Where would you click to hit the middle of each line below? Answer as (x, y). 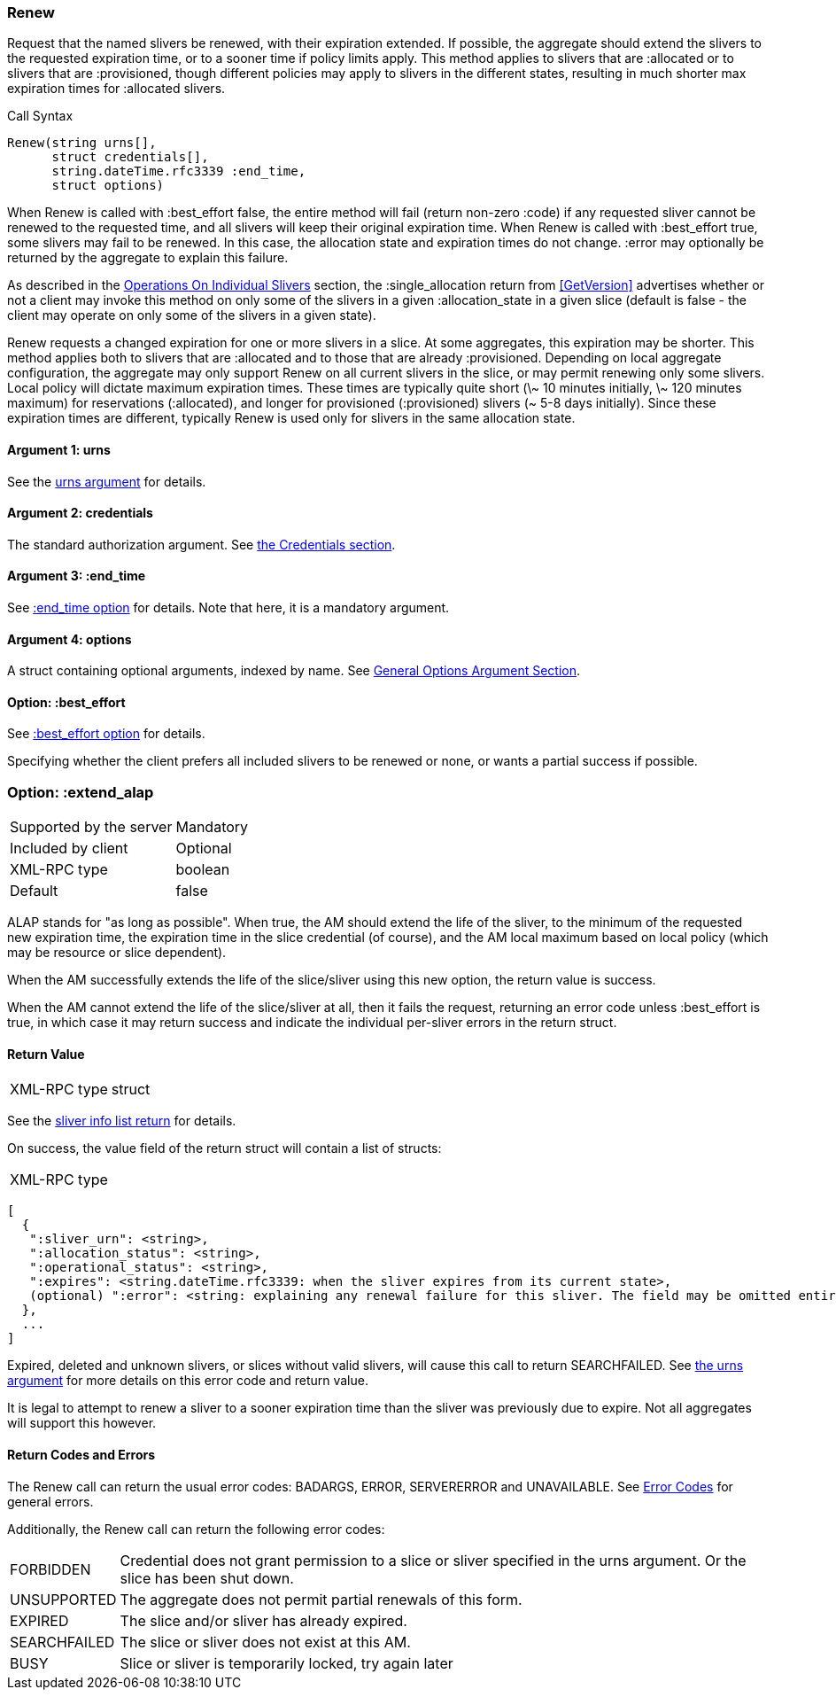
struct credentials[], (130, 157)
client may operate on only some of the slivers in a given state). (192, 315)
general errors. (50, 1501)
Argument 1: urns (59, 449)
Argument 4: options (70, 639)
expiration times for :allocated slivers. (116, 89)
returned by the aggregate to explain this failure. (148, 258)
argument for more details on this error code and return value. (188, 1381)
